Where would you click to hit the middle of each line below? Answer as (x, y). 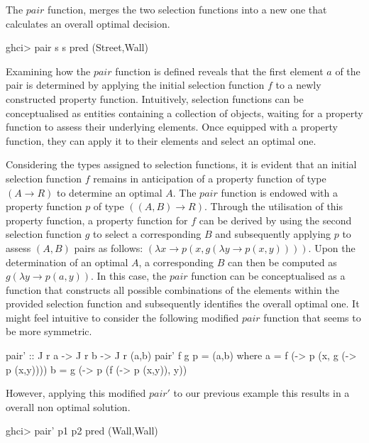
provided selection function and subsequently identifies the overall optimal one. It (183, 303)
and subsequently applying (273, 234)
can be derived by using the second (275, 220)
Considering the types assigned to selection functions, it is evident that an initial (181, 164)
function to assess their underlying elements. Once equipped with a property (172, 127)
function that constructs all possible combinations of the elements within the (172, 289)
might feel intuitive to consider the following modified (122, 317)
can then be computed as (282, 262)
